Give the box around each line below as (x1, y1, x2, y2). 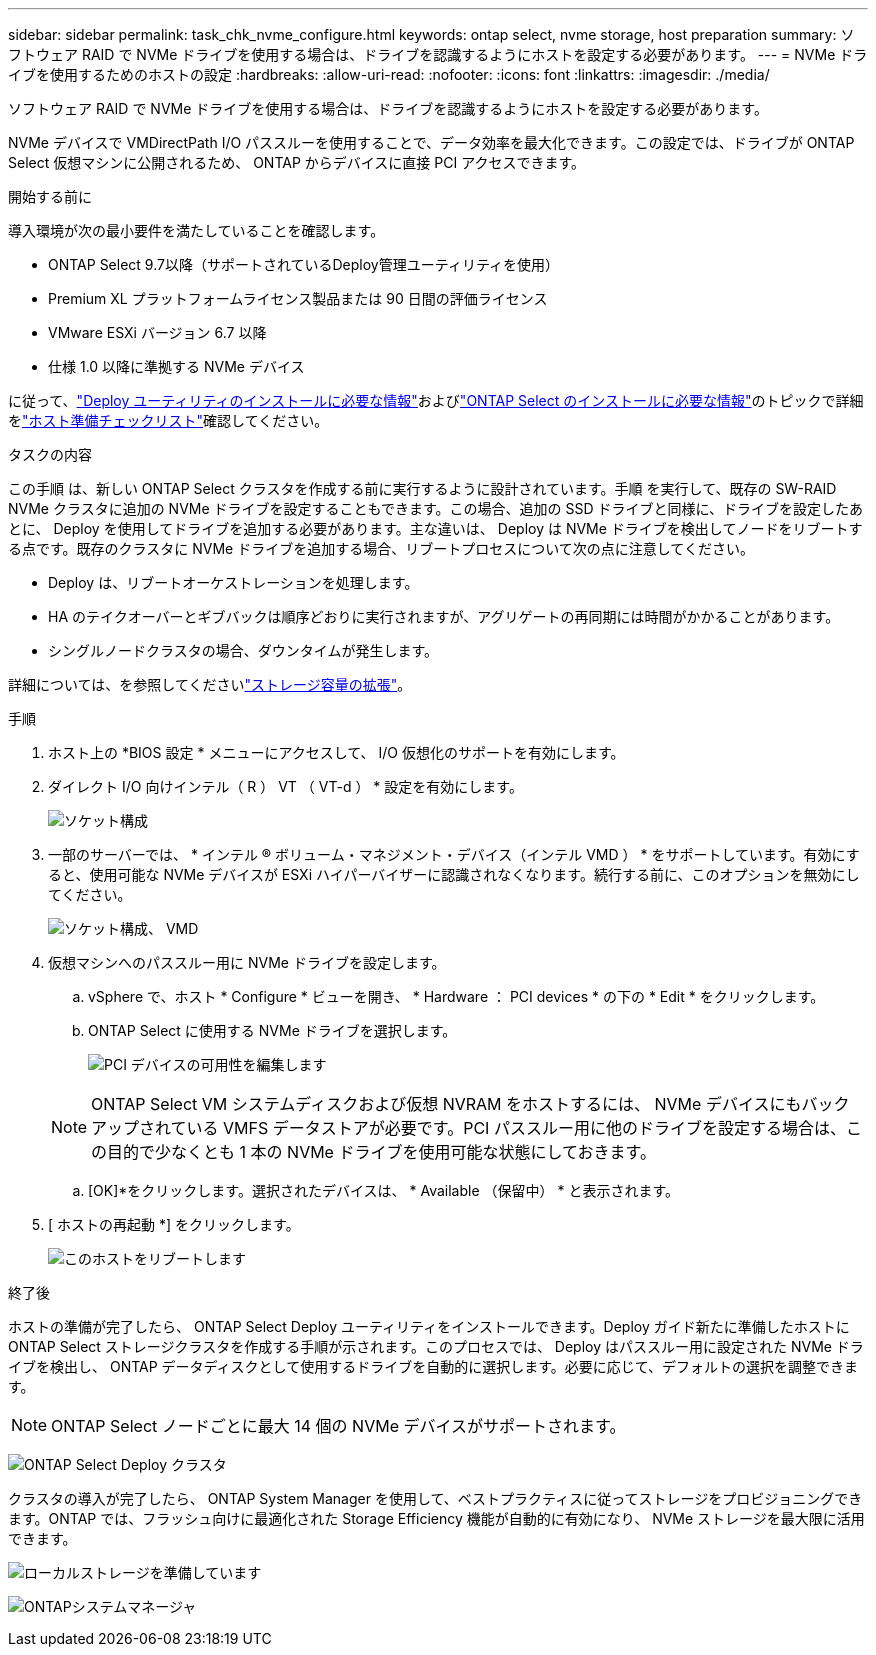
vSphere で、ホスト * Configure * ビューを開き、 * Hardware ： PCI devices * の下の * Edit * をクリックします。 (88, 988, 825, 1005)
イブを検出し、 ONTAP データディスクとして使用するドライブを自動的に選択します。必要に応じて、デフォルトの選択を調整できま (8, 1358, 859, 1375)
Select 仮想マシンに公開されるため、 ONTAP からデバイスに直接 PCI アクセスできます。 (8, 154, 586, 171)
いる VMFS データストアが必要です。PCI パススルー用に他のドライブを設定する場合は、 (186, 1118, 846, 1138)
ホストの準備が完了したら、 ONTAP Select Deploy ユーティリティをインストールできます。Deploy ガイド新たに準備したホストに (8, 1318, 850, 1335)
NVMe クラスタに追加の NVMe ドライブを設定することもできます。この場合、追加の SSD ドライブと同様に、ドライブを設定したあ (8, 500, 864, 517)
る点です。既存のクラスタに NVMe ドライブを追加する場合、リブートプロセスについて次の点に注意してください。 (8, 540, 754, 557)
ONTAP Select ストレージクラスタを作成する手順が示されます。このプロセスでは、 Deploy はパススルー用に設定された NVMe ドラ (8, 1338, 864, 1355)
